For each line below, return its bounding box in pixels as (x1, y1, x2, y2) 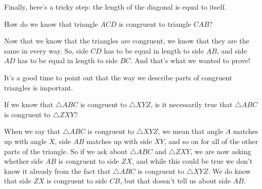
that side (4, 175, 31, 186)
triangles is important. (4, 82, 73, 92)
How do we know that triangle (4, 18, 98, 29)
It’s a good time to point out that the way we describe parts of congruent (4, 72, 232, 82)
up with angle (4, 135, 47, 146)
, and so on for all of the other (164, 135, 258, 146)
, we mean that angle (158, 126, 224, 136)
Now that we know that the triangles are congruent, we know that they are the (4, 35, 249, 46)
